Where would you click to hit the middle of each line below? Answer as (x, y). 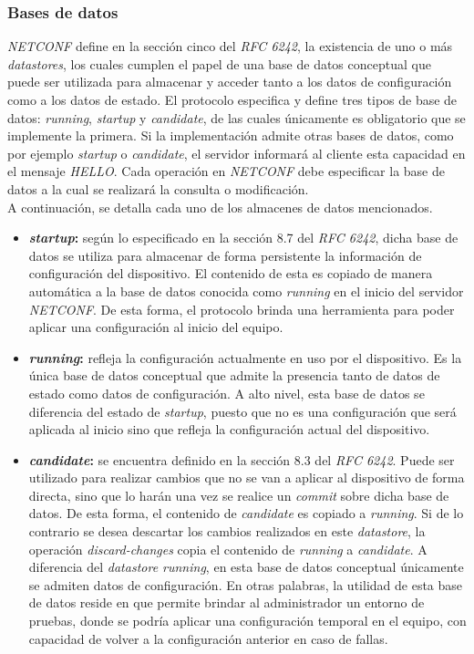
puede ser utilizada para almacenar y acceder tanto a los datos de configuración (230, 82)
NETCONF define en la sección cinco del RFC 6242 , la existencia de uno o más (230, 46)
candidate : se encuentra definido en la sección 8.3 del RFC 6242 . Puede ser (242, 459)
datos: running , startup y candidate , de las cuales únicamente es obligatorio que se (237, 117)
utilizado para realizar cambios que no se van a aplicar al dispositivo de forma (247, 478)
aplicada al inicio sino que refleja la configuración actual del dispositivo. (229, 429)
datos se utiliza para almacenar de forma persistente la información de (225, 255)
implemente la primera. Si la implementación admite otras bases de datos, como (231, 135)
